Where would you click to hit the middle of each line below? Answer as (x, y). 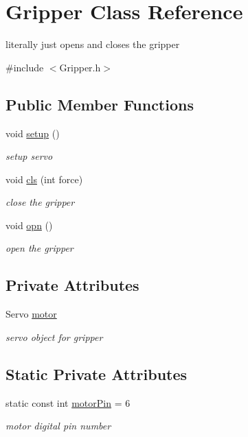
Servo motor (31, 314)
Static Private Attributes (97, 374)
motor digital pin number (58, 426)
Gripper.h (80, 67)
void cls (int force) (44, 179)
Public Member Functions (100, 104)
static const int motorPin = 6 (68, 402)
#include (25, 67)
